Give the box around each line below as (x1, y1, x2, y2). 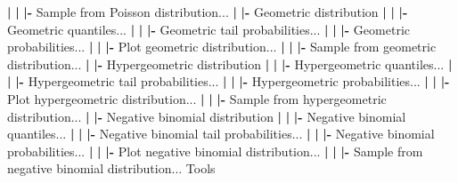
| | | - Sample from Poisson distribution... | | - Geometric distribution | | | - (7, 3, 408, 20)
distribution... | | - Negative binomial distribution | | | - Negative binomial (7, 107, 406, 125)
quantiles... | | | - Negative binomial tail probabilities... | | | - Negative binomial (7, 124, 435, 143)
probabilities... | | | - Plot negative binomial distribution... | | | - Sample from (7, 141, 423, 160)
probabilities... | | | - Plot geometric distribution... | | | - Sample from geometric (7, 37, 437, 56)
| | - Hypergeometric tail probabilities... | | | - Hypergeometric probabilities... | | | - (7, 72, 450, 91)
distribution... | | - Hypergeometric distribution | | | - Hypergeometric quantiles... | (7, 54, 453, 73)
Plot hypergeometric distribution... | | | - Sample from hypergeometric (7, 89, 387, 107)
